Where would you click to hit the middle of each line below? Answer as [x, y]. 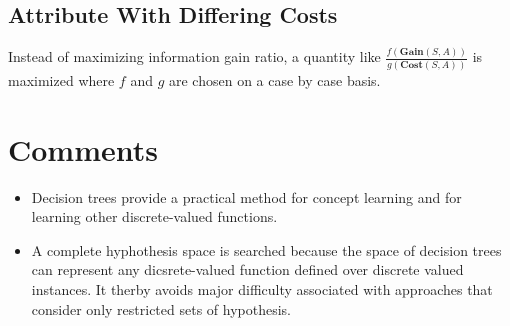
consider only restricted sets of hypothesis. [161, 308]
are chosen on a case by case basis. [274, 79]
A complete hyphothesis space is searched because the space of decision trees [266, 249]
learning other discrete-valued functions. [154, 216]
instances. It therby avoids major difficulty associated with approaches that [262, 288]
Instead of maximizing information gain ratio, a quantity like [194, 56]
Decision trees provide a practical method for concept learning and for [246, 196]
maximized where [61, 79]
